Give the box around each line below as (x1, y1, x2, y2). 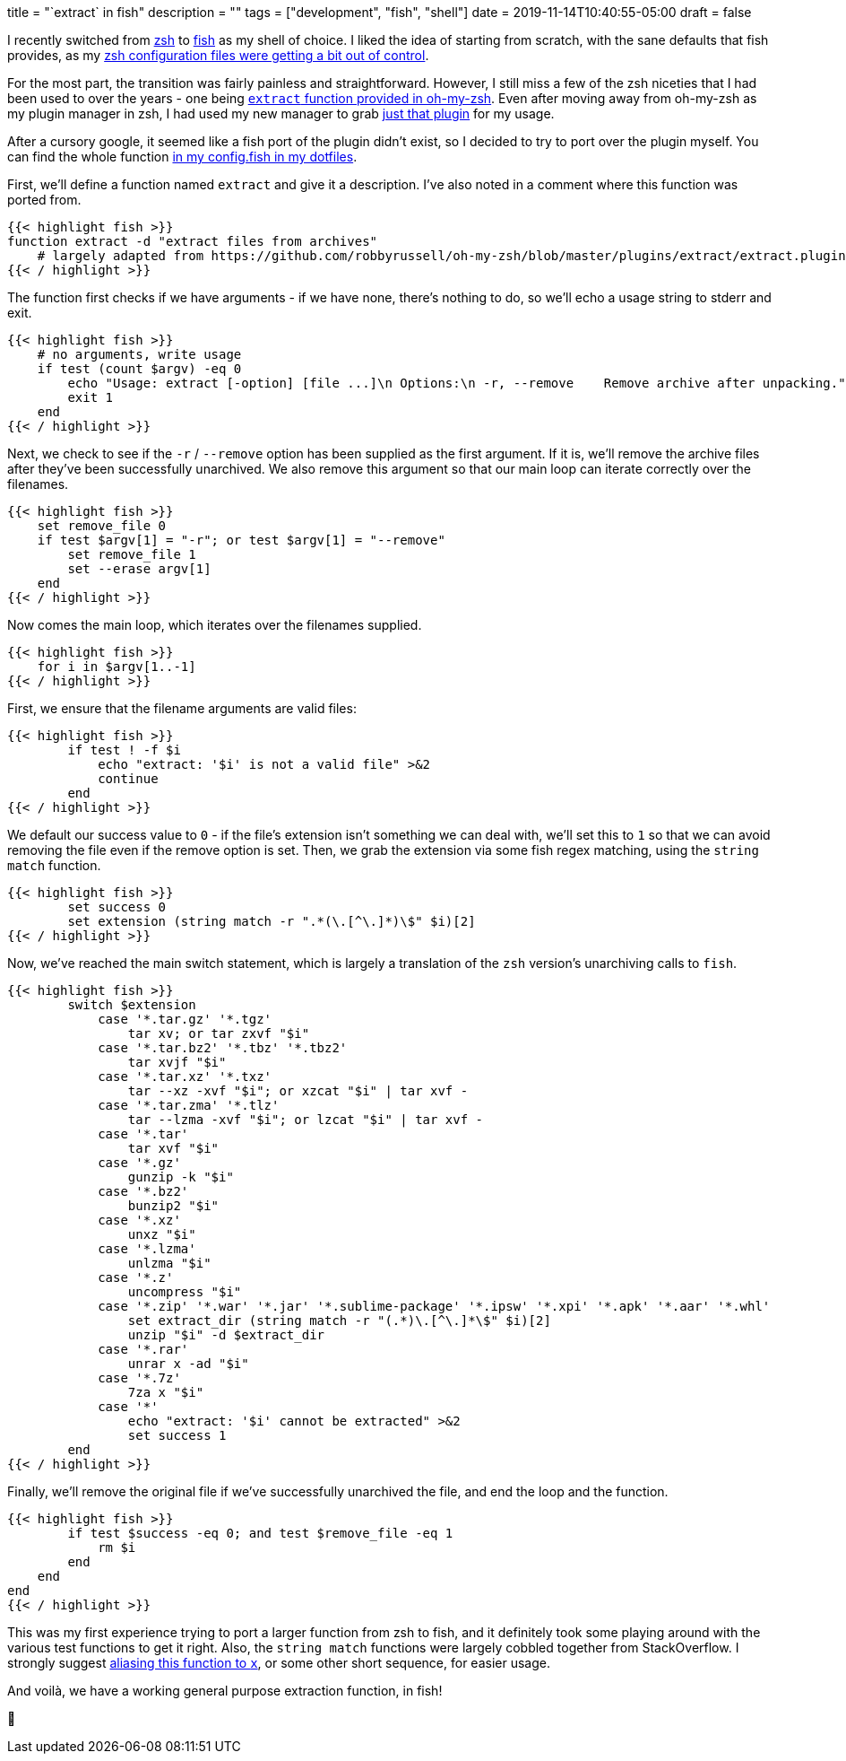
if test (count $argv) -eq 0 (37, 362, 242, 376)
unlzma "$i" (127, 1256, 211, 1270)
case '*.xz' (98, 1213, 181, 1227)
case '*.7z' (98, 1371, 181, 1385)
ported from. (7, 192, 82, 207)
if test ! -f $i (67, 743, 181, 757)
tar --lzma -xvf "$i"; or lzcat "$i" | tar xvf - (127, 1112, 484, 1127)
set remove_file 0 (37, 519, 167, 533)
